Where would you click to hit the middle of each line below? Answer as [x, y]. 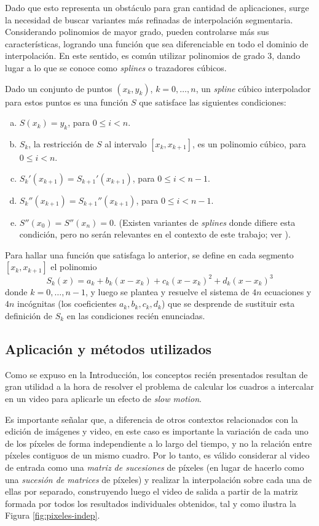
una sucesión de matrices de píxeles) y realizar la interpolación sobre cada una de [159, 479]
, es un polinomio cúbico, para [249, 143]
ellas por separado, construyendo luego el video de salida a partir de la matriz [152, 491]
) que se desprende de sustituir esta [228, 304]
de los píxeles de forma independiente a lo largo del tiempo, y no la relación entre [159, 443]
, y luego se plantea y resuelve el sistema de [167, 291]
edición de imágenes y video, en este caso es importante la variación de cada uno [157, 431]
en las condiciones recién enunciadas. [136, 316]
